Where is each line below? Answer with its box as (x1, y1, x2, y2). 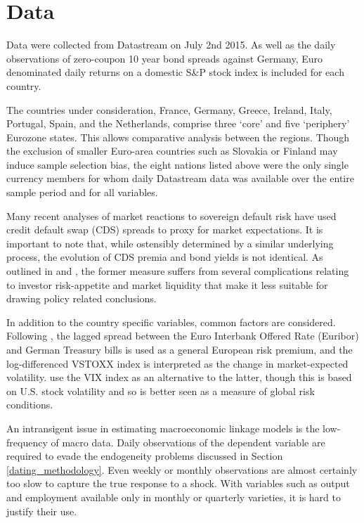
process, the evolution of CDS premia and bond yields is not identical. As (6, 250, 323, 264)
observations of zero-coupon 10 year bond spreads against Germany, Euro (6, 51, 323, 65)
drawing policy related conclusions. (6, 291, 157, 306)
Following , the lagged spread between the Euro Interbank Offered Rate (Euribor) (6, 328, 359, 343)
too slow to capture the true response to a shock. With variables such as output (6, 476, 350, 491)
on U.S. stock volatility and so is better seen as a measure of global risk (6, 383, 315, 398)
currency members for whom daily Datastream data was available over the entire (6, 171, 354, 186)
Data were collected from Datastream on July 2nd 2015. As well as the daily (6, 37, 336, 52)
